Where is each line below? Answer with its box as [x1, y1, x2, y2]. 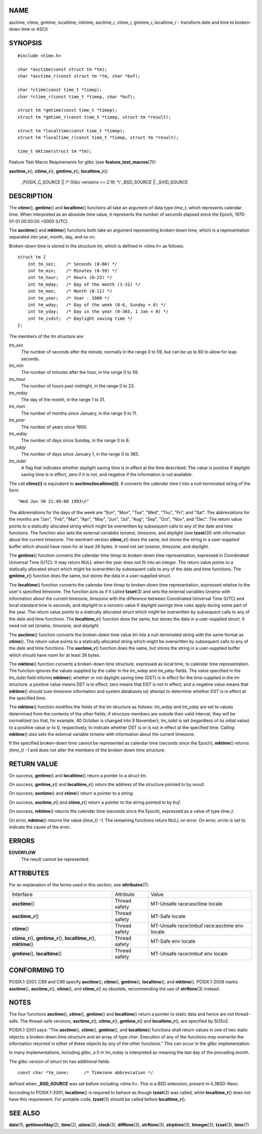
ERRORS [9, 837, 35, 845]
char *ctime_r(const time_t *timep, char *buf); [17, 94, 135, 99]
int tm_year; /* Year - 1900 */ [27, 295, 110, 301]
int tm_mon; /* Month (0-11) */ [27, 289, 113, 294]
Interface [12, 891, 33, 897]
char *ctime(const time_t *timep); [17, 87, 102, 92]
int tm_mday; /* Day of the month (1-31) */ [27, 281, 141, 287]
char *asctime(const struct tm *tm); [17, 67, 108, 73]
